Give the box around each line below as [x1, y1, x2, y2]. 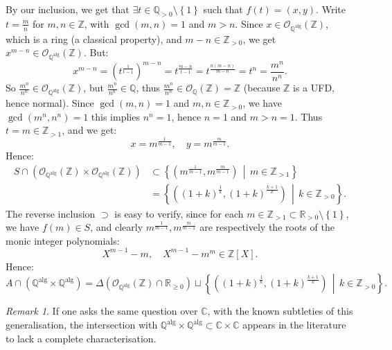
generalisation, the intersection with [6, 317, 158, 332]
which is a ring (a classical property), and [6, 31, 182, 46]
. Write [316, 2, 346, 16]
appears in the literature [242, 317, 346, 332]
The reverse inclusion [6, 206, 96, 220]
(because [243, 80, 280, 95]
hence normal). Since [6, 96, 94, 110]
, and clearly [90, 220, 143, 234]
